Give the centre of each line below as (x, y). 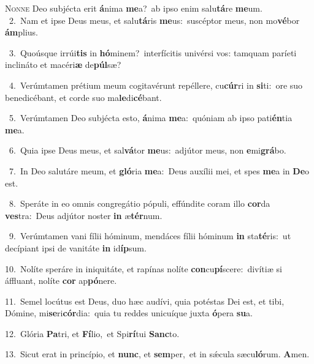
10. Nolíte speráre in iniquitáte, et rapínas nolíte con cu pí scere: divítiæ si (144, 268)
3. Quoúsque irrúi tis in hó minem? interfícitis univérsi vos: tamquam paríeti (153, 52)
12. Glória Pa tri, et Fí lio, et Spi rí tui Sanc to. (92, 333)
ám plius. (22, 32)
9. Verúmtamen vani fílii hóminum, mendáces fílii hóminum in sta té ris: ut (150, 236)
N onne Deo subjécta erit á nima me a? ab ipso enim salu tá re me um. (134, 8)
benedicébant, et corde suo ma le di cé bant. (83, 97)
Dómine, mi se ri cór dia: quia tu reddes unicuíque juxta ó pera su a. (129, 313)
